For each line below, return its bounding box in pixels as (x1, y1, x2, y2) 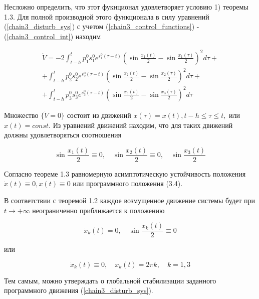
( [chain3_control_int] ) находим (4, 31, 101, 41)
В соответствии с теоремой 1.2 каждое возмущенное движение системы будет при (4, 195, 255, 205)
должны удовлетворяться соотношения (4, 129, 121, 140)
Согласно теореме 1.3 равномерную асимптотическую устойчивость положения (4, 168, 246, 179)
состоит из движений (67, 109, 131, 120)
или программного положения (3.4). (73, 178, 183, 189)
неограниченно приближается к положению (32, 205, 165, 215)
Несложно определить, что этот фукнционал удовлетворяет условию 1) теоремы (4, 2, 248, 12)
